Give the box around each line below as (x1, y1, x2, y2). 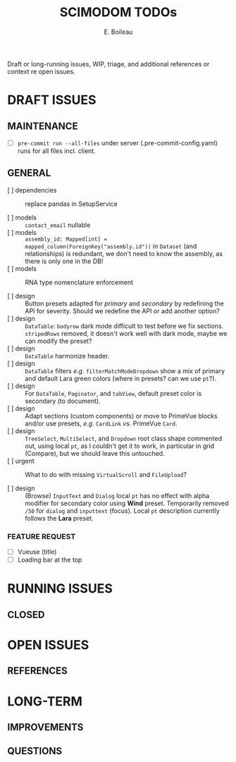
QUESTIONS (7, 745, 62, 757)
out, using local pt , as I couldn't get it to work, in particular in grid (25, 442, 215, 450)
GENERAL (7, 167, 51, 179)
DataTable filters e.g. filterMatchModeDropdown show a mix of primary (25, 366, 225, 375)
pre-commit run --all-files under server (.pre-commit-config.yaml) (17, 138, 218, 147)
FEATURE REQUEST (7, 531, 76, 541)
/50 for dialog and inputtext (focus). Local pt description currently (25, 506, 220, 515)
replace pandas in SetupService (25, 199, 118, 208)
